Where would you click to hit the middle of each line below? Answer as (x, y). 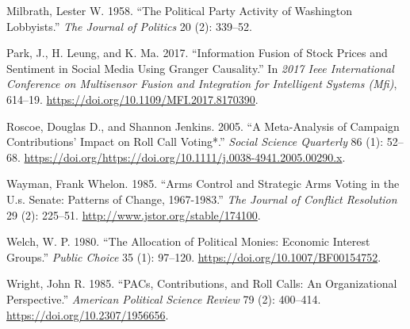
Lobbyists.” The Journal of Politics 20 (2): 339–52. (129, 26)
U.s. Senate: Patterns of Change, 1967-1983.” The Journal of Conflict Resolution (202, 199)
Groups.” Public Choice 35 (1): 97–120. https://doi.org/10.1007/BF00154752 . (194, 256)
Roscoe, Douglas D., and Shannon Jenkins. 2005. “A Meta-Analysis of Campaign (203, 126)
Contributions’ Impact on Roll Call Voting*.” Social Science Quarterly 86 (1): (195, 142)
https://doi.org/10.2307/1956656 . (88, 314)
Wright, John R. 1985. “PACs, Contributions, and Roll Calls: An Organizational (202, 283)
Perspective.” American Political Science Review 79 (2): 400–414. (164, 298)
